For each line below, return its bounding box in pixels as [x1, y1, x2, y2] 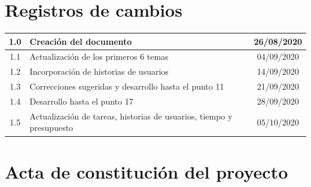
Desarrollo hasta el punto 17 [29, 95, 133, 107]
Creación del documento [29, 35, 132, 47]
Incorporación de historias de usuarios [29, 65, 169, 78]
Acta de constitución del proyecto [5, 159, 288, 183]
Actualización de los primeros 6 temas [29, 50, 169, 63]
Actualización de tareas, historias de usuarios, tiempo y [29, 109, 233, 122]
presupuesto [29, 121, 74, 134]
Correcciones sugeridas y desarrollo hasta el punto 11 [29, 80, 224, 93]
